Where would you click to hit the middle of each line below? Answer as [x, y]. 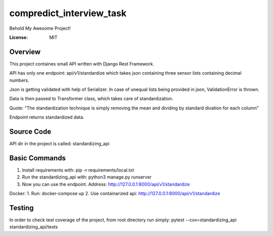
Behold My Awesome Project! [40, 28]
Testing [21, 208]
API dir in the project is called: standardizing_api [59, 144]
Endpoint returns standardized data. [47, 117]
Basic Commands [37, 158]
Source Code [30, 132]
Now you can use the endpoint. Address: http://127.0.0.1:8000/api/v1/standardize [106, 184]
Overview [25, 52]
